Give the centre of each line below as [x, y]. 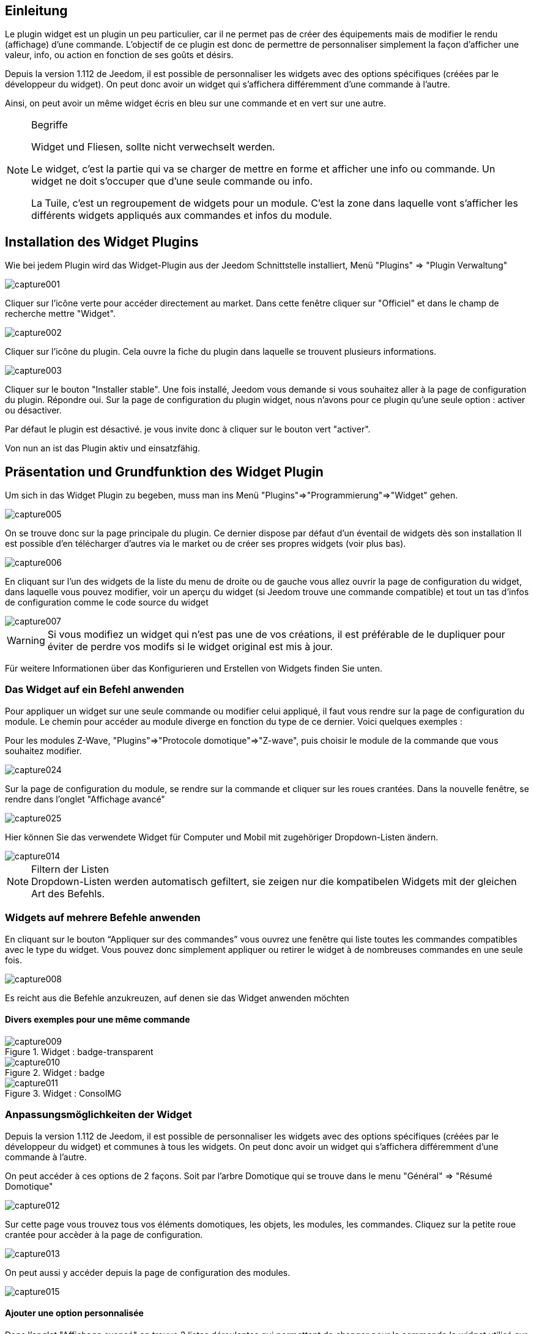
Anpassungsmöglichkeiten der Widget [98, 1115]
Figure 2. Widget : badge [55, 1072]
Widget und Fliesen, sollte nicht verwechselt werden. [153, 147]
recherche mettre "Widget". [60, 314]
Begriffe [50, 125]
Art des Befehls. [68, 893]
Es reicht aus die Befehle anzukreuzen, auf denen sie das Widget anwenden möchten [177, 998]
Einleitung [36, 11]
